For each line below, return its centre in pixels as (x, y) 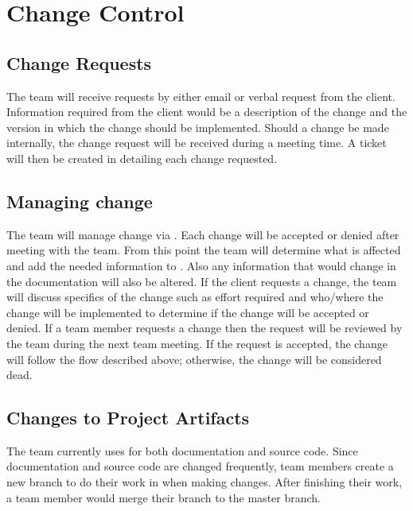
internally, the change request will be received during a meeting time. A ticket (197, 143)
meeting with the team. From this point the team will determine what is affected (204, 250)
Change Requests (79, 62)
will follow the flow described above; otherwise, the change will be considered (194, 359)
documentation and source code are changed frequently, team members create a (200, 466)
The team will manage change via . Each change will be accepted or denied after (203, 234)
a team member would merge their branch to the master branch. (164, 497)
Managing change (80, 201)
